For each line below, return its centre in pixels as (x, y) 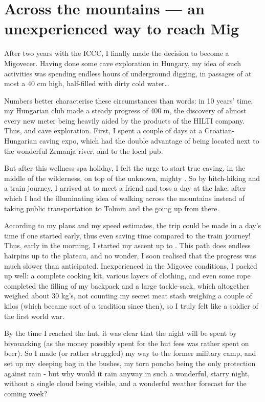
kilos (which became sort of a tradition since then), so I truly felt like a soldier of (131, 305)
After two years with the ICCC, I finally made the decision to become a (117, 53)
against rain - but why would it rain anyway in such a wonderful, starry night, (127, 373)
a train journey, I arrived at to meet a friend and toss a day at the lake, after (125, 188)
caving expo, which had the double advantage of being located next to (149, 141)
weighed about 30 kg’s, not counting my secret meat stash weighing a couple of (128, 296)
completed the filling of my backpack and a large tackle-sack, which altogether (127, 285)
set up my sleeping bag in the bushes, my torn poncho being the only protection (130, 363)
